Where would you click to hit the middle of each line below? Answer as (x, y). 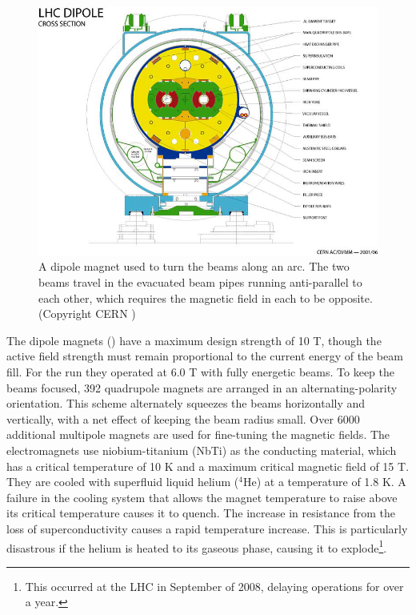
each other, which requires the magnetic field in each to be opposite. (206, 297)
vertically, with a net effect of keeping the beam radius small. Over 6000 (183, 418)
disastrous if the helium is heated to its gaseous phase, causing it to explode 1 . (197, 546)
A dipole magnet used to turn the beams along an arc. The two (194, 266)
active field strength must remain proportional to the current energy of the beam (205, 356)
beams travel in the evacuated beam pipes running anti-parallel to (200, 282)
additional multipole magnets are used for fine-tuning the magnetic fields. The (198, 434)
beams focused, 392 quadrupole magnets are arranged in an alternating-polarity (202, 387)
